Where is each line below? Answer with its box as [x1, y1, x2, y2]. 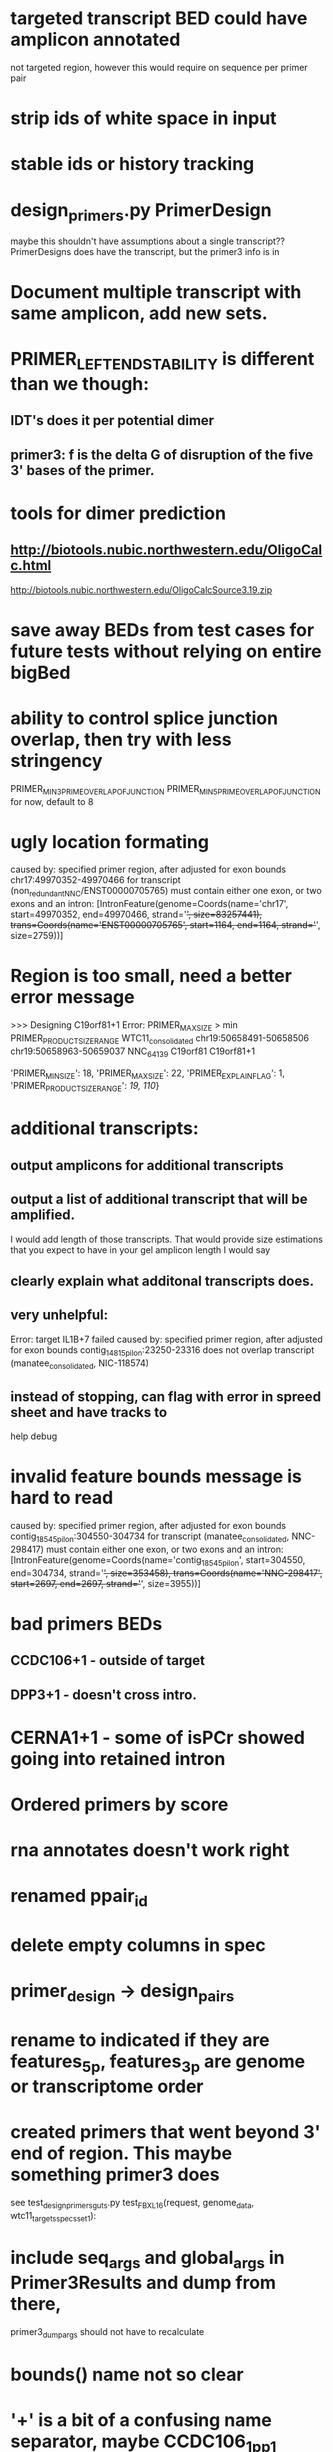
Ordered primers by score [10, 1793, 229, 1816]
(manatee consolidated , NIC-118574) [10, 1357, 150, 1371]
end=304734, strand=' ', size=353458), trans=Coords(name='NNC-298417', [10, 1567, 323, 1579]
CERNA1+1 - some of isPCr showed [10, 1726, 305, 1749]
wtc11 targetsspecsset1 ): [10, 2209, 97, 2224]
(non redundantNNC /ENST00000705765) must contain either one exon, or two [10, 885, 322, 899]
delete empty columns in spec [10, 1934, 267, 1957]
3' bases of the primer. [10, 462, 155, 479]
